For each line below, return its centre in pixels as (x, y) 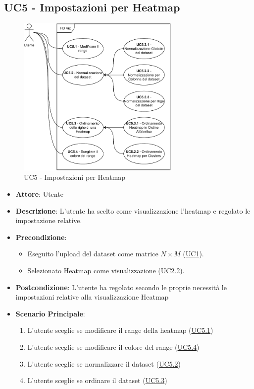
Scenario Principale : (50, 313)
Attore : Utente (39, 194)
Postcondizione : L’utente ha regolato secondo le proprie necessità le (121, 287)
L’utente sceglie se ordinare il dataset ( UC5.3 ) (97, 380)
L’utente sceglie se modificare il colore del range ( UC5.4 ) (113, 347)
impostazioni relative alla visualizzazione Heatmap (92, 297)
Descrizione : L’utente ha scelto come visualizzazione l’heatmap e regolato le (133, 210)
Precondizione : (41, 237)
